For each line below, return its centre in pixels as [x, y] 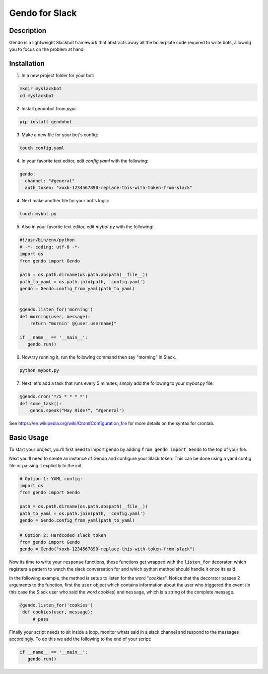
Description [28, 31]
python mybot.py [39, 371]
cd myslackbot [37, 95]
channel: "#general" [50, 181]
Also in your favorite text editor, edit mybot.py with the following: [88, 227]
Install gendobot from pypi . [49, 108]
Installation [27, 64]
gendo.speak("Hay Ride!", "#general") [77, 410]
